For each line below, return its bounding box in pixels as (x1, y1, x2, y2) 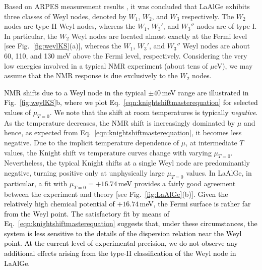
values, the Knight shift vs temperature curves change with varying (4, 147, 212, 157)
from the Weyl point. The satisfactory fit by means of (4, 208, 170, 219)
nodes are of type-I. (196, 21, 257, 31)
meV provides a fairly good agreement (118, 178, 236, 188)
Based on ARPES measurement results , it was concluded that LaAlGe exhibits (4, 1, 250, 11)
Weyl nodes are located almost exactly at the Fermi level (71, 30, 247, 41)
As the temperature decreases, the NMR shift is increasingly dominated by (4, 117, 235, 128)
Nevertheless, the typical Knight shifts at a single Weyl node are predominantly (4, 157, 250, 168)
